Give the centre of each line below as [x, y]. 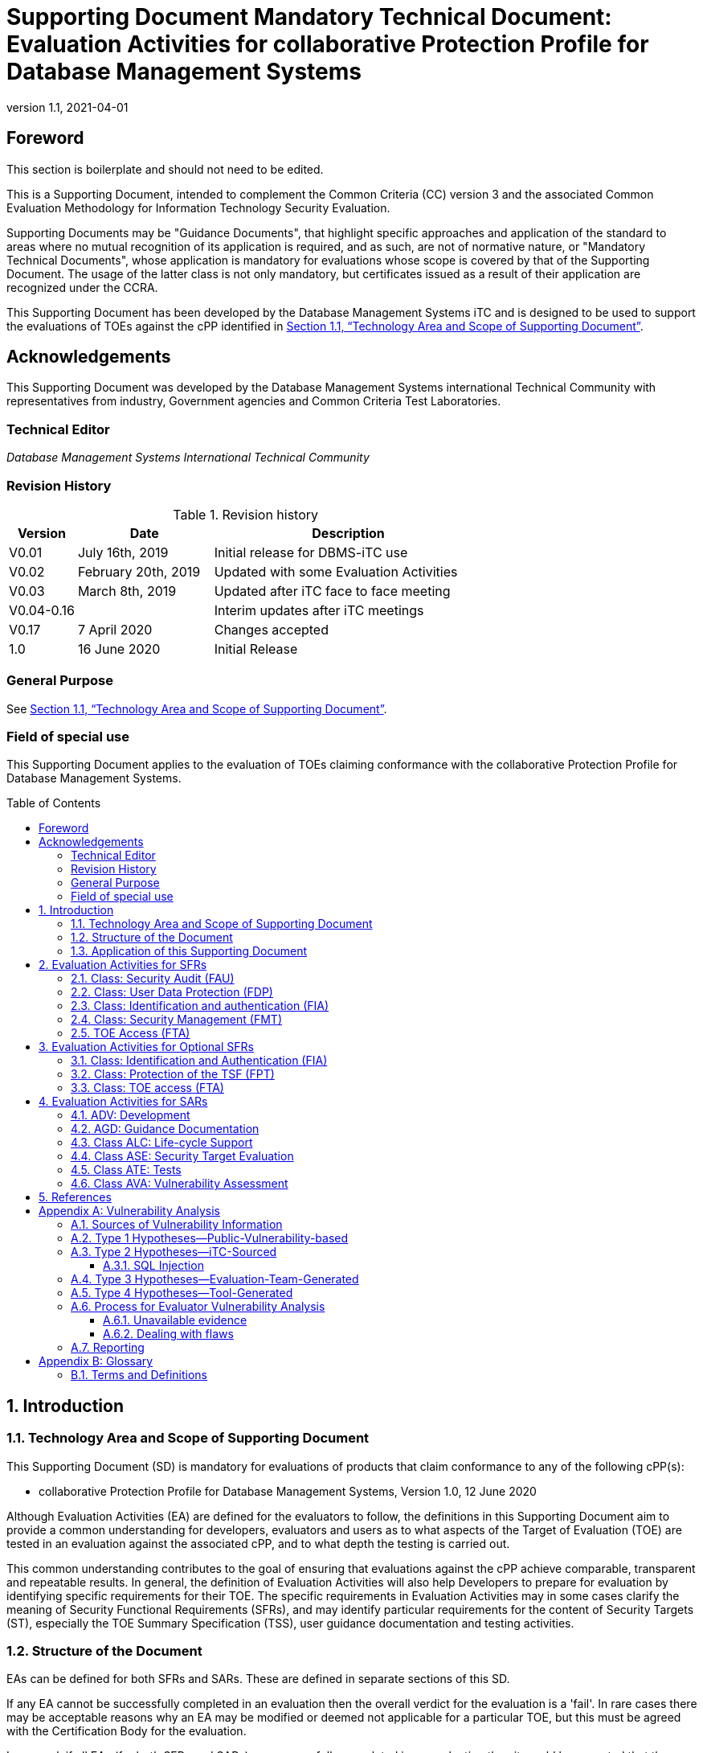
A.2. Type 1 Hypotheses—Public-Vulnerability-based [210, 1238]
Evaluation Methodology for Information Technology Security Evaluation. [198, 207]
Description [348, 533]
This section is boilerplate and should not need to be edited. [165, 169]
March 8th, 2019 [127, 591]
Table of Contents [54, 803]
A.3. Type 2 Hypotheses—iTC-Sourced [174, 1252]
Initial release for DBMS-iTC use [311, 552]
